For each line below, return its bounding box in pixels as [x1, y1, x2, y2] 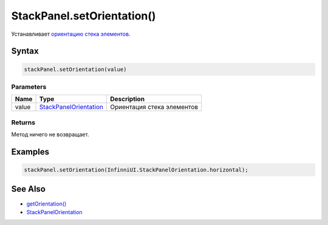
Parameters [11, 82, 47, 91]
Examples [11, 146, 50, 157]
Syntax [11, 46, 39, 56]
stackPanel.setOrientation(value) [24, 65, 127, 73]
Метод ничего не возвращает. [11, 131, 89, 138]
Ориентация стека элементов [110, 103, 199, 112]
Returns [11, 118, 36, 127]
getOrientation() [26, 200, 67, 207]
